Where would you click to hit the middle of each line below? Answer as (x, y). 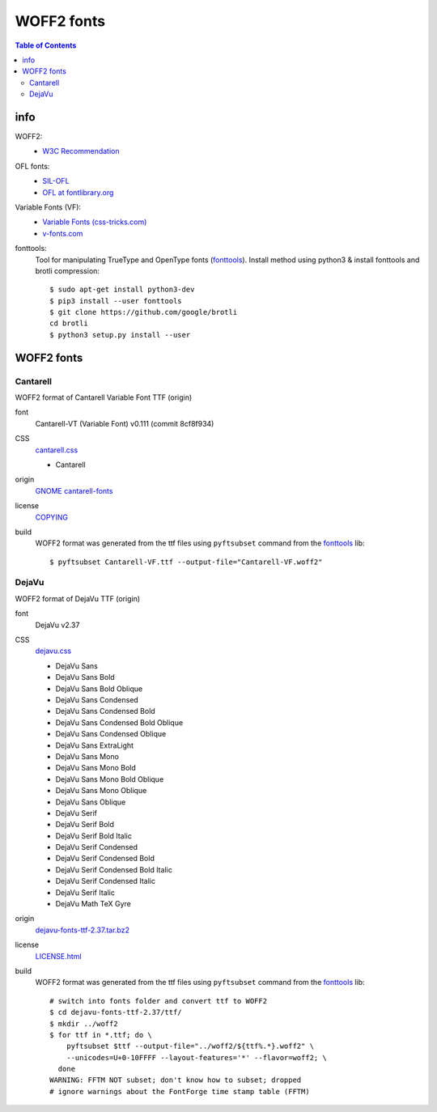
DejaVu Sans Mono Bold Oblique (110, 779)
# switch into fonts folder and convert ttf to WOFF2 (158, 1001)
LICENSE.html (58, 956)
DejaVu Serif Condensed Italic (105, 881)
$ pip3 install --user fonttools (116, 301)
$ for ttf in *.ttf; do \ (101, 1035)
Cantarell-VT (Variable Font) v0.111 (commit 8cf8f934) (125, 423)
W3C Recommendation (81, 151)
